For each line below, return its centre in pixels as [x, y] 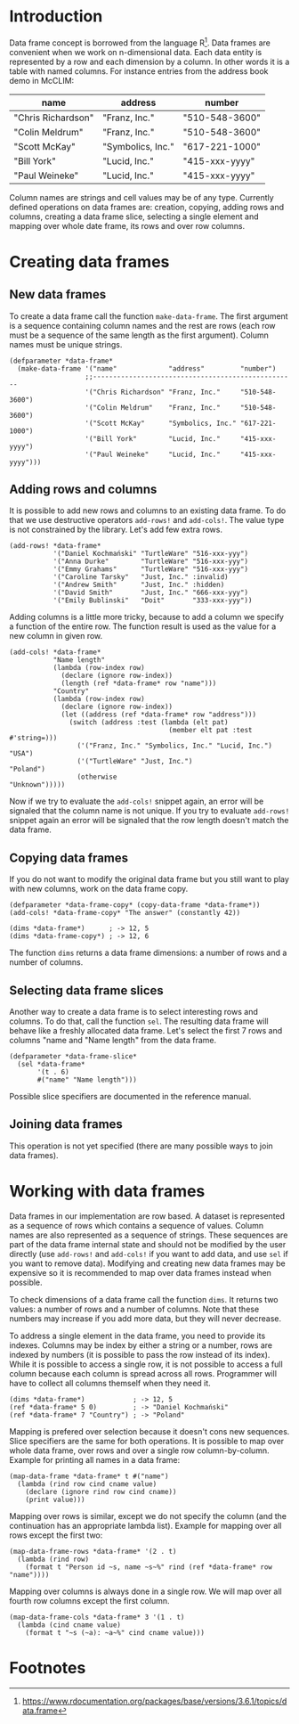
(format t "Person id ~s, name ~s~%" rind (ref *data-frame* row [149, 1567]
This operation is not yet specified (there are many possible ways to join [141, 1146]
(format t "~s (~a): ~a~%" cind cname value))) [115, 1632]
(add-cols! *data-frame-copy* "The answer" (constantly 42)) [125, 913]
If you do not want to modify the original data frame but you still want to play [149, 879]
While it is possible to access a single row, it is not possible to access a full [146, 1364]
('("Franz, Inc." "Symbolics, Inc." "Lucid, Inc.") [175, 746]
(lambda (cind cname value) [69, 1625]
